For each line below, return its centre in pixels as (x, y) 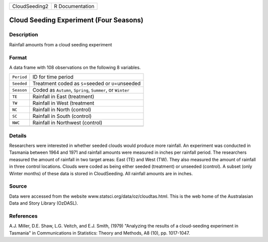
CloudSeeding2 (30, 6)
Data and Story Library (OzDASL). (44, 203)
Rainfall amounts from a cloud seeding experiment (61, 44)
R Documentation (74, 6)
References (23, 216)
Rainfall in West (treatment (63, 103)
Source (18, 186)
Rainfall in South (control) (62, 116)
